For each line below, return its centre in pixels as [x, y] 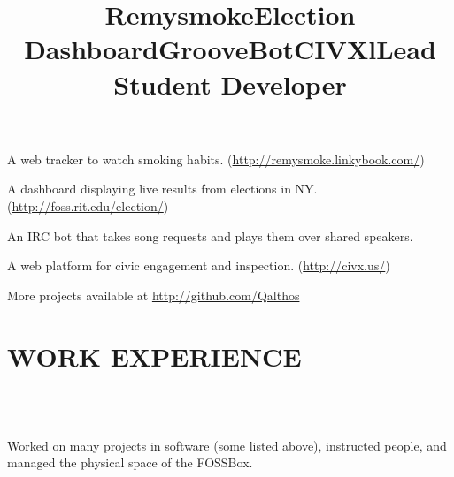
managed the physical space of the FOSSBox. [130, 462]
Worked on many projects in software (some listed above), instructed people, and [227, 445]
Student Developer [230, 83]
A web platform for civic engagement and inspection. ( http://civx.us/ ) [199, 265]
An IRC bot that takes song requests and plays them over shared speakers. [210, 235]
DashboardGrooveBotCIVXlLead [230, 49]
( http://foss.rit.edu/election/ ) [88, 205]
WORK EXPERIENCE [154, 356]
